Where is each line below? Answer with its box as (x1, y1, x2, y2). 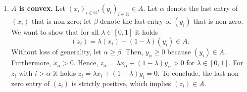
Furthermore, (11, 57, 51, 68)
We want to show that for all (11, 26, 99, 37)
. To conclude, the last (157, 68, 225, 78)
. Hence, (73, 57, 99, 68)
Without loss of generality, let (11, 46, 101, 57)
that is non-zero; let (32, 15, 92, 26)
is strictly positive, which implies (71, 78, 171, 88)
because (167, 46, 191, 57)
